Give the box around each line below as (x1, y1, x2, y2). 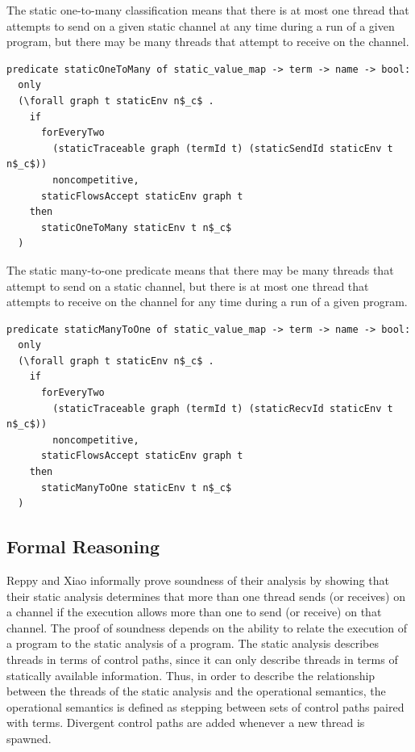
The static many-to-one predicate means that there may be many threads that (6, 261, 394, 278)
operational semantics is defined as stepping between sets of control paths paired (6, 698, 405, 715)
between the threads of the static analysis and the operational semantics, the (6, 683, 386, 699)
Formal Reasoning (6, 534, 160, 559)
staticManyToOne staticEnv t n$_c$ (40, 481, 232, 494)
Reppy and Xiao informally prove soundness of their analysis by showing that (6, 572, 389, 589)
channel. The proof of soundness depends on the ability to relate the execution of (6, 619, 408, 636)
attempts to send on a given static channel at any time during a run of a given (6, 17, 395, 34)
